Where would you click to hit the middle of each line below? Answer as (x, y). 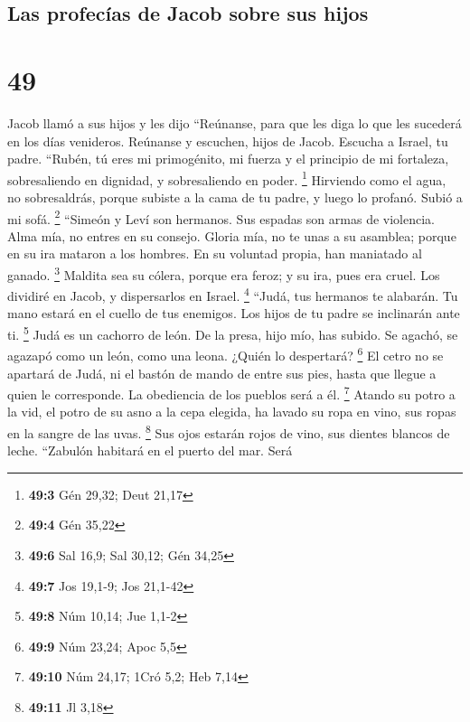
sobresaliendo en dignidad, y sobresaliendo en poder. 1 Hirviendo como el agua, (227, 178)
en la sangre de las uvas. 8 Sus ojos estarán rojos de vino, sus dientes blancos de (229, 431)
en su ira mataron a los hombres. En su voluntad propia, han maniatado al (215, 253)
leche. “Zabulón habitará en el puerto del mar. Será (150, 450)
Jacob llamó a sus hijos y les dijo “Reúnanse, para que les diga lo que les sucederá (235, 122)
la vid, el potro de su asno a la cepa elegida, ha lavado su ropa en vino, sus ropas (232, 412)
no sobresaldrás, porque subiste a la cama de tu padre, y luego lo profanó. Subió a (235, 197)
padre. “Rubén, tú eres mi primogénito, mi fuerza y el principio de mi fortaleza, (228, 159)
